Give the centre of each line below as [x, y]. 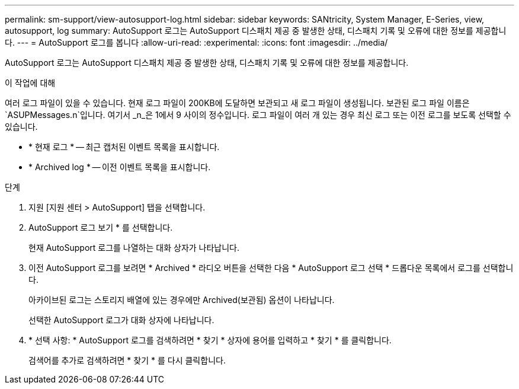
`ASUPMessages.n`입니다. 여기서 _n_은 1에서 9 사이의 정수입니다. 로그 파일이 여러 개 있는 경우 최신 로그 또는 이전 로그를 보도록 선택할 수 [258, 115]
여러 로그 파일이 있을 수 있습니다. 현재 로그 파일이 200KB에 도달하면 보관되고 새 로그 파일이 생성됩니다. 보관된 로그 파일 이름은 [237, 103]
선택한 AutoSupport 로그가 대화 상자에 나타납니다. [121, 320]
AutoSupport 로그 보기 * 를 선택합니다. [101, 227]
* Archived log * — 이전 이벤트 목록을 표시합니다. [120, 167]
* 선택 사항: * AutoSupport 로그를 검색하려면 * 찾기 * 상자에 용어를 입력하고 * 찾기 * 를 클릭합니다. [210, 340]
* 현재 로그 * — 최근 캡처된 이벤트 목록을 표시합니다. [124, 147]
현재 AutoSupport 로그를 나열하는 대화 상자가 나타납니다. [134, 248]
